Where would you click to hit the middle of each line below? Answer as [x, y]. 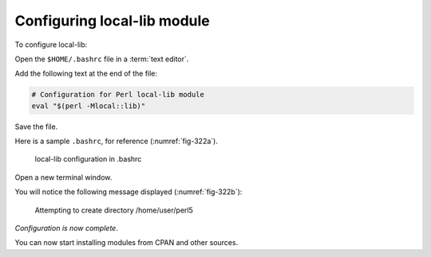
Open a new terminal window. [63, 177]
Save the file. [36, 127]
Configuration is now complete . [67, 228]
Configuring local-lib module [113, 21]
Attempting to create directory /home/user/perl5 [114, 210]
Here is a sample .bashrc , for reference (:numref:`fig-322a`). [117, 141]
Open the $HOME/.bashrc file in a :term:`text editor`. [102, 59]
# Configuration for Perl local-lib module [118, 95]
